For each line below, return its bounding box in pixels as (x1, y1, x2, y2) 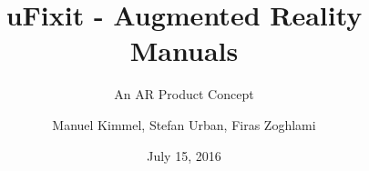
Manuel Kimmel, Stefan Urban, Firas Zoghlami (52, 115, 316, 134)
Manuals (129, 32, 239, 69)
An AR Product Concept (114, 85, 254, 104)
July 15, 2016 (147, 146, 221, 165)
